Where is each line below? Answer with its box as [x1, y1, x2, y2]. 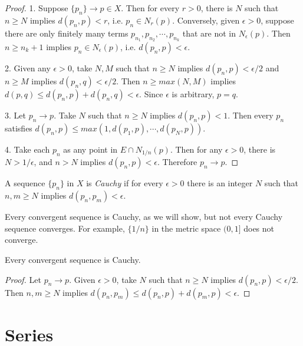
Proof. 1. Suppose [5, 2, 68, 14]
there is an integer [187, 177, 253, 189]
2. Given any [5, 62, 51, 74]
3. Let [5, 109, 26, 121]
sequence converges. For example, [5, 222, 125, 234]
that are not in [182, 27, 236, 39]
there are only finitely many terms [5, 27, 129, 39]
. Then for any [170, 143, 223, 155]
